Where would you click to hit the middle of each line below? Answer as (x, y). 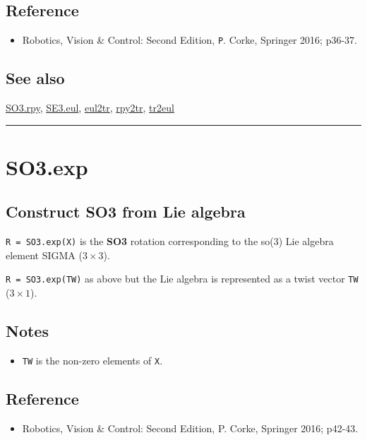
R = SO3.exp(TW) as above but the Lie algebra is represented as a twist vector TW (182, 279)
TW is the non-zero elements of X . (92, 360)
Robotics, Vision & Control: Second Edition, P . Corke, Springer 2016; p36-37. (190, 40)
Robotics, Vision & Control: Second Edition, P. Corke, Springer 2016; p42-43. (190, 428)
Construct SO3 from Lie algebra (126, 212)
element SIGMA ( (44, 255)
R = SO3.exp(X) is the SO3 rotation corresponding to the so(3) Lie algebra (170, 241)
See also (35, 78)
